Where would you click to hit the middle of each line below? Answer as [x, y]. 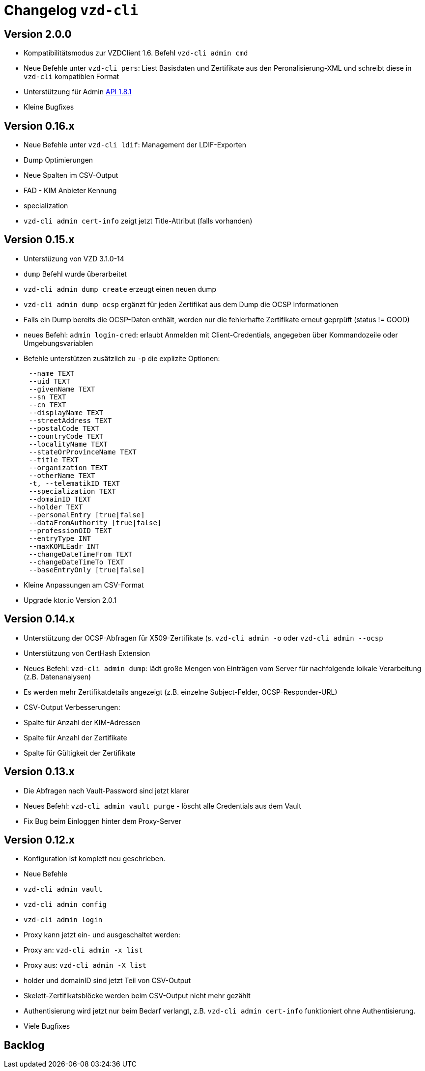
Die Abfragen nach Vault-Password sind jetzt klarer [106, 790]
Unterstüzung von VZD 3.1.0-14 [74, 258]
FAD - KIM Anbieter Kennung [70, 191]
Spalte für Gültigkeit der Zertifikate [80, 753]
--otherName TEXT [62, 475]
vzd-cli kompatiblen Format [71, 77]
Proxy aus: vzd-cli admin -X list [85, 965]
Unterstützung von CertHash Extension [87, 653]
